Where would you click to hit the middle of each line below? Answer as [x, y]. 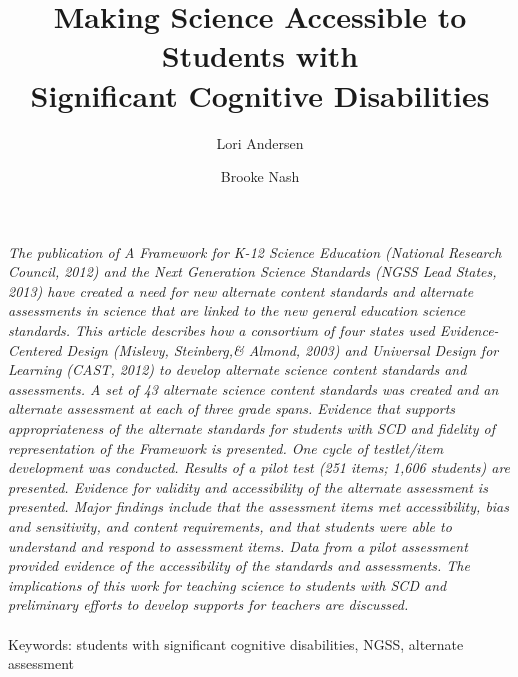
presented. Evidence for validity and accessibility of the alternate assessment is [248, 486]
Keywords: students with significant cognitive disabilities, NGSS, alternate [236, 643]
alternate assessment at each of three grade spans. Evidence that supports [232, 408]
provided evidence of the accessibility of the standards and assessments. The [239, 565]
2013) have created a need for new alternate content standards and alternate [241, 290]
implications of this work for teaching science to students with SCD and [227, 584]
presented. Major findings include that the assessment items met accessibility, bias [259, 506]
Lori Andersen [260, 142]
